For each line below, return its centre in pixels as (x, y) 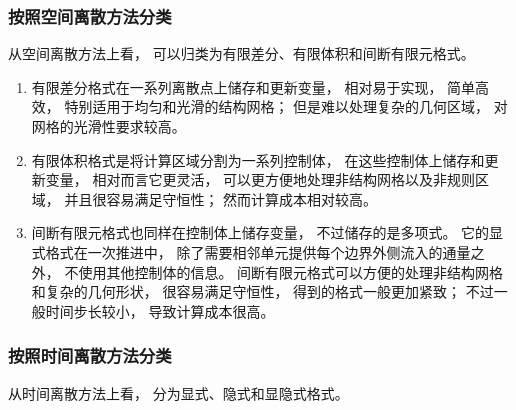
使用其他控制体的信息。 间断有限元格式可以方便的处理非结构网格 (291, 271)
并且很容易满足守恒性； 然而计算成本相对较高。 (221, 198)
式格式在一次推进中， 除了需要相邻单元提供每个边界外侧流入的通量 (251, 251)
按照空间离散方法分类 (90, 15)
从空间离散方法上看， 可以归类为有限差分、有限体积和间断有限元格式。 (241, 53)
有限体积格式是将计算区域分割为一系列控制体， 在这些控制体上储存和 (258, 159)
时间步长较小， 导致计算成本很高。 (160, 310)
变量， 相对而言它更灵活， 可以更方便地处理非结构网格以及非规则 (260, 179)
